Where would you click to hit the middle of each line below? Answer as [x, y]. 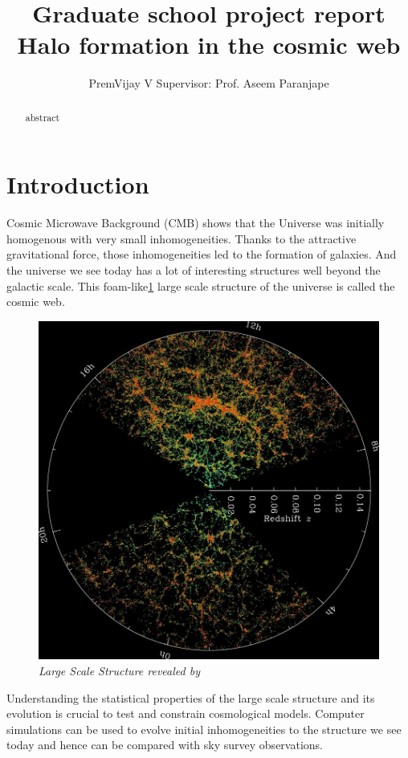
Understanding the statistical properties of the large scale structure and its [191, 697]
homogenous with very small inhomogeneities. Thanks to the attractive [182, 238]
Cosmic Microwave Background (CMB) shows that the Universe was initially [196, 223]
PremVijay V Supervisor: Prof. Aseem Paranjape [209, 83]
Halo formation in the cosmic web [209, 45]
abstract [43, 117]
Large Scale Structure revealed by [119, 671]
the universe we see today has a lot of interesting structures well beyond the [194, 270]
